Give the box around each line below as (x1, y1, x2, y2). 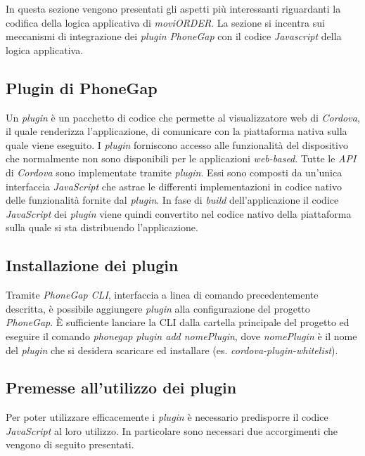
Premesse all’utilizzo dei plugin (6, 377, 237, 398)
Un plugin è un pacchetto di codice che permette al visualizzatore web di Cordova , (6, 110, 360, 124)
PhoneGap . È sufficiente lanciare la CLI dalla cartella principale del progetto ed (6, 315, 350, 330)
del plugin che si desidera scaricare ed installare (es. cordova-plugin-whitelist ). (6, 342, 338, 357)
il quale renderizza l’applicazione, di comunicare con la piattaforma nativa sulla (6, 124, 347, 138)
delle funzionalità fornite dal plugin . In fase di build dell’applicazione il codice (6, 193, 339, 207)
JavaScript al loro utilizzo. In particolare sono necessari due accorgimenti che (6, 423, 338, 438)
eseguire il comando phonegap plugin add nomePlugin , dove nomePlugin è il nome (6, 328, 357, 343)
